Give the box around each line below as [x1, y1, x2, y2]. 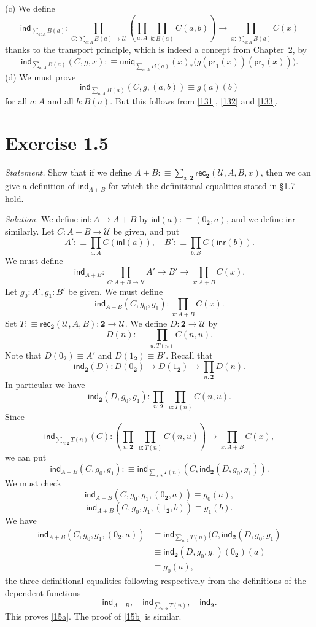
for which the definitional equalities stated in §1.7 [108, 179, 295, 192]
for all [5, 94, 28, 107]
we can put [5, 450, 47, 463]
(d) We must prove [5, 70, 76, 83]
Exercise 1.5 [5, 130, 109, 155]
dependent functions [5, 586, 81, 599]
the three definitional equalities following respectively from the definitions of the [5, 574, 306, 587]
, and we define [226, 212, 283, 225]
